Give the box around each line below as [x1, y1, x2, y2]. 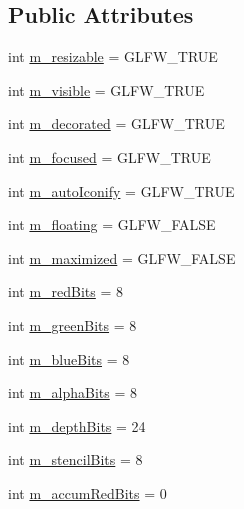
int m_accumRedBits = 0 [8, 482, 167, 503]
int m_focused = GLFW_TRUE [8, 146, 211, 167]
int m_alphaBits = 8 [8, 382, 138, 403]
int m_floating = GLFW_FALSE [8, 214, 216, 235]
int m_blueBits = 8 [8, 348, 130, 369]
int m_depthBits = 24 [8, 415, 146, 436]
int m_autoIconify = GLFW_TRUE [8, 180, 235, 201]
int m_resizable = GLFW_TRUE [8, 46, 218, 67]
